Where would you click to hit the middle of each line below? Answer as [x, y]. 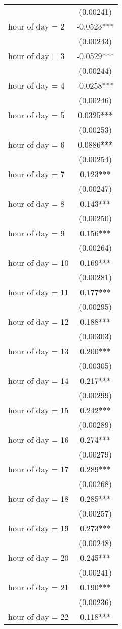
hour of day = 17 [38, 469]
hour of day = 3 [36, 56]
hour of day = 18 [38, 498]
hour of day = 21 [38, 587]
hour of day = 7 [36, 174]
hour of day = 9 [36, 233]
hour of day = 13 [38, 351]
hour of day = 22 [38, 617]
